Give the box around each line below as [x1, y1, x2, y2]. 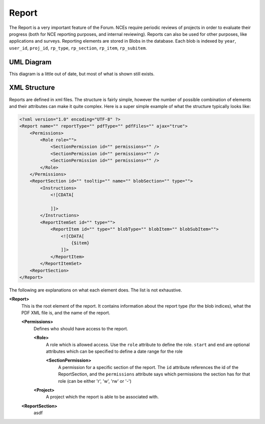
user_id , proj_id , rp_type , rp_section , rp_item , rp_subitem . [9, 45, 147, 51]
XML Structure [9, 83, 55, 92]
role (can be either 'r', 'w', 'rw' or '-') [58, 378, 132, 384]
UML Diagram [9, 58, 52, 66]
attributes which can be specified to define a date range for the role [46, 348, 183, 354]
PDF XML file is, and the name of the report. [21, 310, 110, 316]
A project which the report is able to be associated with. [46, 394, 159, 400]
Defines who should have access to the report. [33, 325, 129, 331]
